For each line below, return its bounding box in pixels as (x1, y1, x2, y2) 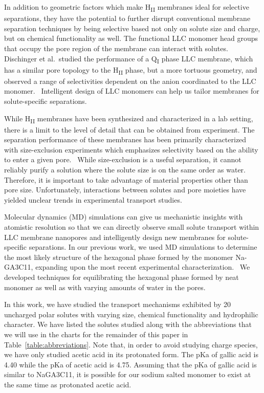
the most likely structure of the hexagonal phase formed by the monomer (4, 251, 233, 262)
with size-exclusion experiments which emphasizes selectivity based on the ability (4, 144, 258, 155)
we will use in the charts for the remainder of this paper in (4, 329, 188, 339)
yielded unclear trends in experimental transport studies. (4, 194, 182, 205)
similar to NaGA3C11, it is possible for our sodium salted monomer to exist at (4, 369, 251, 380)
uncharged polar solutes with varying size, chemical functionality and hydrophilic (4, 309, 258, 319)
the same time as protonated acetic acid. (4, 379, 131, 389)
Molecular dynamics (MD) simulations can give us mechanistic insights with (4, 211, 243, 222)
